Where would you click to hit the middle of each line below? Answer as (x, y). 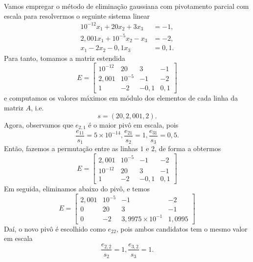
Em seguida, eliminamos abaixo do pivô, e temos (77, 189)
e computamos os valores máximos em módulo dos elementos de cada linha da (121, 98)
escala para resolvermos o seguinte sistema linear (77, 15)
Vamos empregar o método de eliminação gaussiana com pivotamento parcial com (126, 6)
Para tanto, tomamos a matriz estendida (65, 58)
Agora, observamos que (39, 124)
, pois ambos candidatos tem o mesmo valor (182, 228)
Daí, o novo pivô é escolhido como (55, 228)
